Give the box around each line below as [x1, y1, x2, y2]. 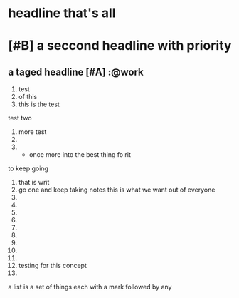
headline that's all [8, 5, 116, 21]
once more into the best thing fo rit [28, 150, 131, 159]
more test [18, 128, 47, 136]
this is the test [18, 100, 60, 108]
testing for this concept [18, 262, 87, 270]
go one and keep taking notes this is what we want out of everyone [18, 185, 216, 194]
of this [18, 93, 38, 101]
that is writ [18, 178, 50, 187]
